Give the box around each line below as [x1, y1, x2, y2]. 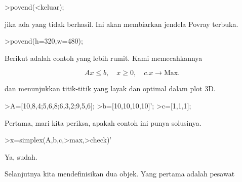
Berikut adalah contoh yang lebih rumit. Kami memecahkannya [5, 52, 203, 63]
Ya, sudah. [5, 151, 37, 162]
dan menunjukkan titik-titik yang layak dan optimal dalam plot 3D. [5, 83, 216, 94]
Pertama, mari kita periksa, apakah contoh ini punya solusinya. [5, 117, 201, 128]
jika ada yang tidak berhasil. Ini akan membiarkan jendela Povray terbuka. [5, 18, 238, 29]
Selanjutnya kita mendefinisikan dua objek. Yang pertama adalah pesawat [5, 168, 235, 179]
